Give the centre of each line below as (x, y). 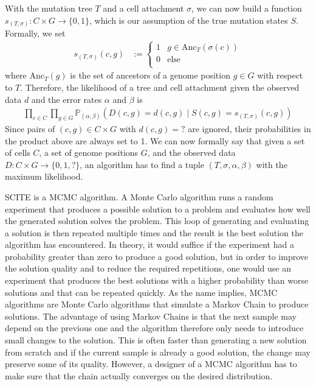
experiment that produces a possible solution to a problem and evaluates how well (158, 209)
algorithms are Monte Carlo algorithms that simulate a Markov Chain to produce (157, 304)
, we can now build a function (247, 8)
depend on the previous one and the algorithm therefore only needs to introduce (154, 328)
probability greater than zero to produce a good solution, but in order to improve (156, 256)
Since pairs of (30, 128)
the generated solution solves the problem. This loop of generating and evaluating (157, 221)
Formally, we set (35, 33)
